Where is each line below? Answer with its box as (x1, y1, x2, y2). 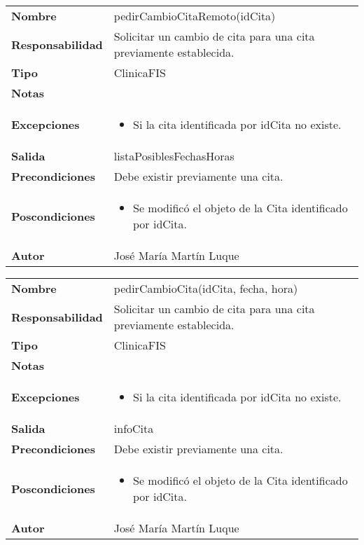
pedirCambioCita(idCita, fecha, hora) (113, 280, 298, 296)
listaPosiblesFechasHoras (113, 148, 234, 164)
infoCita (113, 420, 154, 436)
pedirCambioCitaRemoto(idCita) (113, 8, 276, 24)
